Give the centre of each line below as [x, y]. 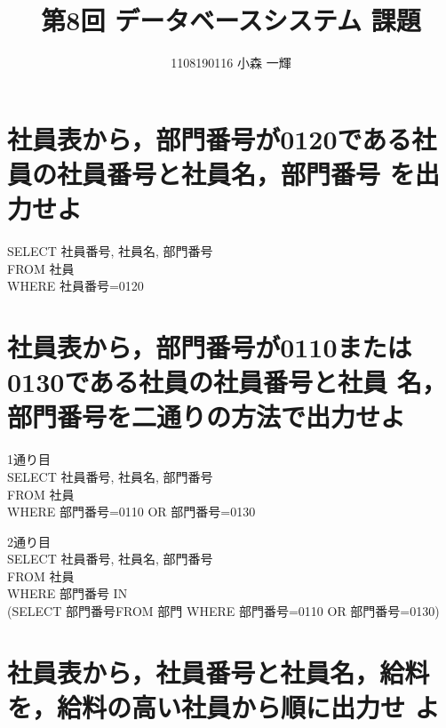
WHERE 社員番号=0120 [76, 286]
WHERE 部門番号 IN [68, 593]
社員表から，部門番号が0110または [210, 347]
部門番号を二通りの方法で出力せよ [207, 416]
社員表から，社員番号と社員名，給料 [219, 672]
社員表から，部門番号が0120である [210, 138]
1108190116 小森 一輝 [231, 63]
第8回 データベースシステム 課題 [231, 20]
